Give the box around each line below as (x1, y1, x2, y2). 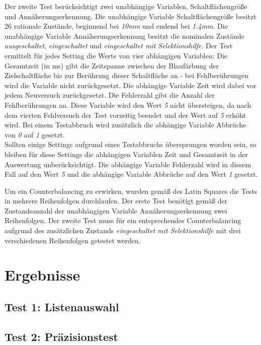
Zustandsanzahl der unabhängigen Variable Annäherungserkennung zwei (5, 205, 227, 216)
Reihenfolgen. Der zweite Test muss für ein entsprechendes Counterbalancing (5, 215, 241, 226)
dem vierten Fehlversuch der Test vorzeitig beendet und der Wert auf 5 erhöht (5, 109, 246, 120)
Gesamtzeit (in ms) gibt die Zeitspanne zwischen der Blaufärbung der (5, 60, 219, 71)
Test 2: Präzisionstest (5, 328, 118, 344)
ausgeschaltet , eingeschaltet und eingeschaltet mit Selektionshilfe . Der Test (5, 40, 233, 51)
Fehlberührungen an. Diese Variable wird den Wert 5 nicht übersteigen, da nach (5, 99, 251, 110)
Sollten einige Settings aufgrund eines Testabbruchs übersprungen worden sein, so (5, 139, 256, 150)
